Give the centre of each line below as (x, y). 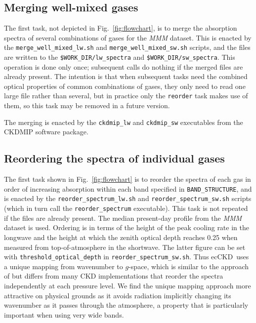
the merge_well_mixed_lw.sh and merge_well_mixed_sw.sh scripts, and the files (127, 47)
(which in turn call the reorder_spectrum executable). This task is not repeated (126, 208)
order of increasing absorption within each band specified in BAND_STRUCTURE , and (128, 188)
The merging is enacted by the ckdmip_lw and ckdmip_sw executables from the (124, 122)
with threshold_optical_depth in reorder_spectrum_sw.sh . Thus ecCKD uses (127, 257)
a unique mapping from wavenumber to (64, 266)
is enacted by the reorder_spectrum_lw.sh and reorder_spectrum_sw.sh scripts (128, 198)
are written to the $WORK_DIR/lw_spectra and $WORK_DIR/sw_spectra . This (120, 57)
